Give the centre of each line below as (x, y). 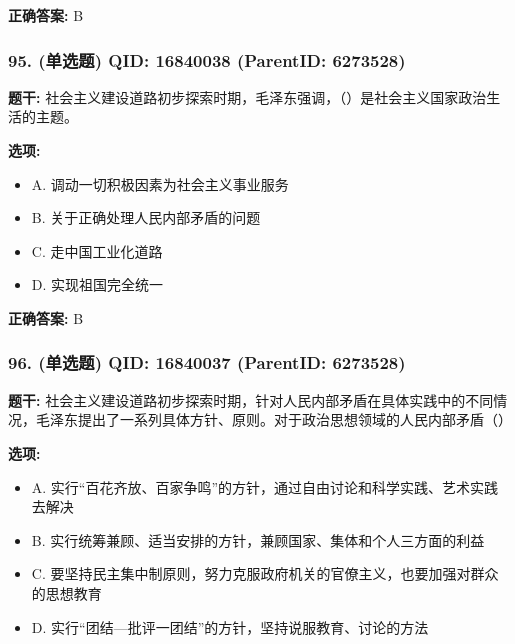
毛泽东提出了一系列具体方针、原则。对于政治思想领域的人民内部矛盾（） (273, 419)
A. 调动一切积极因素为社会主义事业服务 (160, 183)
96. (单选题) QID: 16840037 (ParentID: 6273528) (207, 362)
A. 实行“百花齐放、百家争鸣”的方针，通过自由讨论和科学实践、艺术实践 (265, 486)
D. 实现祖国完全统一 (97, 284)
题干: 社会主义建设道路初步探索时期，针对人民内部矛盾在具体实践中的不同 (251, 399)
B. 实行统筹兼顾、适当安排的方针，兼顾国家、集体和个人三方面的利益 (258, 539)
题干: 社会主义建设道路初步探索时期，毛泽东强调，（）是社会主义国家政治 (247, 96)
